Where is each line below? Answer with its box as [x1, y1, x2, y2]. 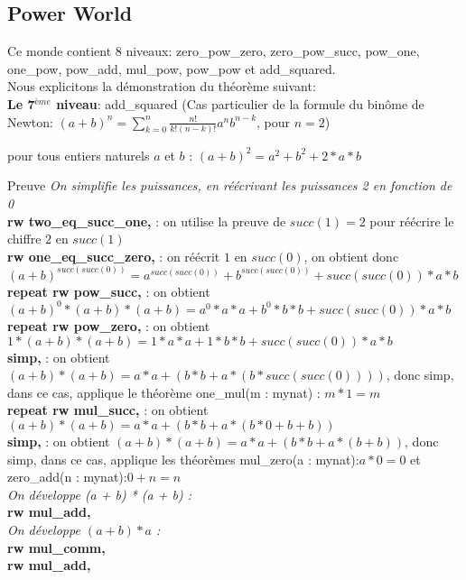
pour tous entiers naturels [7, 145, 150, 164]
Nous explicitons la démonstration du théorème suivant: [7, 77, 316, 96]
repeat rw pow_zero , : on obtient [7, 316, 210, 335]
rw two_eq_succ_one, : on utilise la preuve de [7, 211, 286, 230]
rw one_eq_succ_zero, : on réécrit [7, 246, 220, 265]
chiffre [7, 229, 42, 248]
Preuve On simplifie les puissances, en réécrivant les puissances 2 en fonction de [7, 176, 452, 195]
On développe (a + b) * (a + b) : [7, 484, 191, 503]
